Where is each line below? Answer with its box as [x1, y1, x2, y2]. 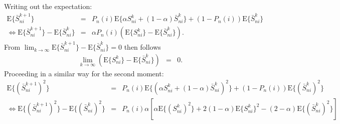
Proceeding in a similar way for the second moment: [4, 68, 164, 78]
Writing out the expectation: [4, 1, 92, 11]
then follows [124, 42, 161, 52]
